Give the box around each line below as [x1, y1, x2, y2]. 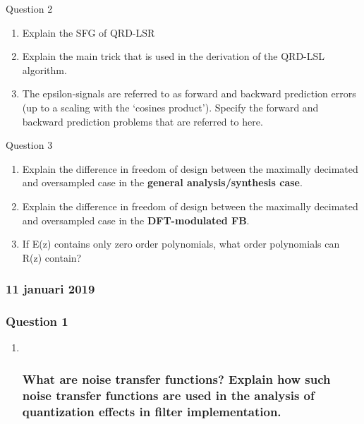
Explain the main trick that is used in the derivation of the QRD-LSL [22, 49, 325, 63]
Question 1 [6, 313, 68, 330]
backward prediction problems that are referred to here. [22, 114, 263, 128]
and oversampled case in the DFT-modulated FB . [22, 212, 250, 227]
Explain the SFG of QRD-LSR [22, 25, 155, 40]
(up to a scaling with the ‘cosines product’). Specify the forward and [22, 99, 319, 114]
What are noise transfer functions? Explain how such [22, 370, 331, 387]
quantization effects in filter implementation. [22, 402, 281, 420]
